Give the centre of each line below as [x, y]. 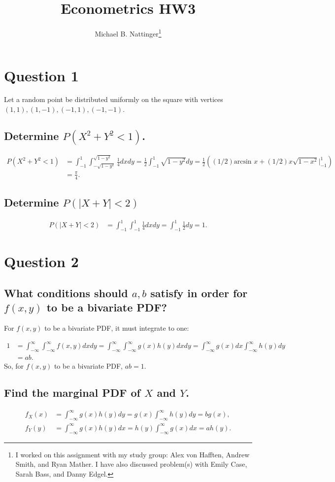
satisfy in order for [199, 293]
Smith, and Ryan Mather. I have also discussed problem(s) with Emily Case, [131, 464]
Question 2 [41, 261]
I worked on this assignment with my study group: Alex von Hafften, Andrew [133, 454]
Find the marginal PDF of [72, 393]
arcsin [243, 162]
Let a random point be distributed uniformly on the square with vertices [114, 99]
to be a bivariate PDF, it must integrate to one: [117, 328]
